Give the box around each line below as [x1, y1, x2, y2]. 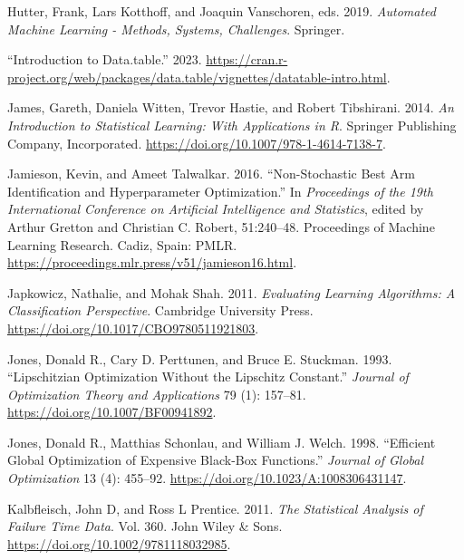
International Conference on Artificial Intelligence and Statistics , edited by [7, 199, 424, 218]
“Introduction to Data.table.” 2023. [7, 50, 202, 69]
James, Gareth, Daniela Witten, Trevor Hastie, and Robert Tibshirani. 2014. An [7, 98, 454, 117]
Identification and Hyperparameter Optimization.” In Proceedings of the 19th [7, 181, 433, 200]
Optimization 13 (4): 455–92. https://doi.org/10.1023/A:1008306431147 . [7, 468, 407, 488]
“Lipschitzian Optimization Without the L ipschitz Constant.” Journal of [7, 367, 409, 386]
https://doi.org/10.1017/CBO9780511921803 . [7, 318, 259, 337]
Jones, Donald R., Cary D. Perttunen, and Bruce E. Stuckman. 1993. [7, 349, 392, 368]
